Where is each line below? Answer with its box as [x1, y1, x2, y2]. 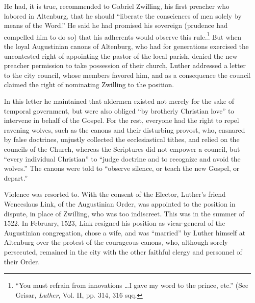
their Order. [4, 256, 40, 266]
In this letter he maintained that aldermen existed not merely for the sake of [4, 96, 234, 106]
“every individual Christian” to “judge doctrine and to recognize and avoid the [4, 153, 241, 163]
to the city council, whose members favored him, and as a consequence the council [4, 70, 251, 80]
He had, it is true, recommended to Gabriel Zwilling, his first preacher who [4, 1, 229, 11]
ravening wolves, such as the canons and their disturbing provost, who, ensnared [4, 124, 245, 135]
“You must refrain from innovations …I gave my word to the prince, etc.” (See [15, 280, 249, 290]
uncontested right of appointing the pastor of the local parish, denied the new [4, 50, 237, 61]
